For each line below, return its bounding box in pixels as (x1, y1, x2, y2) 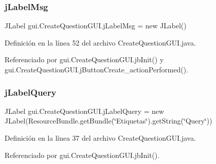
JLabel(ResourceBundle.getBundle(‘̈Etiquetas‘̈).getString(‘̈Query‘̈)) (5, 115, 212, 126)
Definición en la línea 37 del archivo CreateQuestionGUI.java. (5, 133, 196, 143)
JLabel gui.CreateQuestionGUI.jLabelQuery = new (5, 105, 164, 116)
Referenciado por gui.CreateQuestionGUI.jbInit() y (5, 54, 164, 65)
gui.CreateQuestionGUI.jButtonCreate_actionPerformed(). (5, 64, 189, 74)
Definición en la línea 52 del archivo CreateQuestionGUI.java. (5, 37, 196, 48)
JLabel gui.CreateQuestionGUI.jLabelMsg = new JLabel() (5, 20, 187, 31)
